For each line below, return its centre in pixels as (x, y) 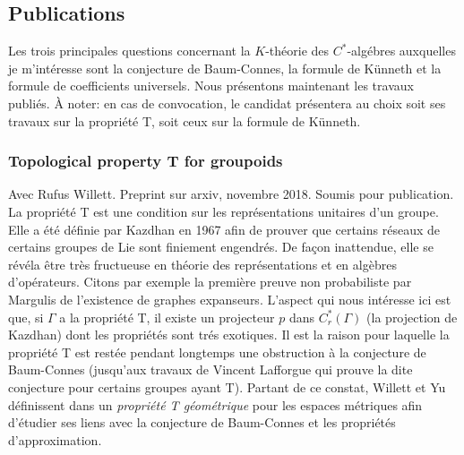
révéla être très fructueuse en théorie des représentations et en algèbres (202, 264)
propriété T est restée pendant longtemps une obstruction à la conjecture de (217, 352)
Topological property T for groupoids (146, 161)
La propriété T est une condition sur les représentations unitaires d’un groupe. (223, 211)
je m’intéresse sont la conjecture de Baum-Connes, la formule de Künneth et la (225, 68)
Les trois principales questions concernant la (129, 51)
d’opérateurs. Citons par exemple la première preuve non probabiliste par (210, 282)
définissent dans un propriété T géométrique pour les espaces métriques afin (215, 404)
